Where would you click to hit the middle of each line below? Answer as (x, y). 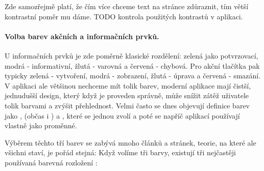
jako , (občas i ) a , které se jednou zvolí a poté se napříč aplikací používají (122, 115)
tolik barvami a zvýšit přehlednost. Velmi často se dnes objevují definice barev (127, 105)
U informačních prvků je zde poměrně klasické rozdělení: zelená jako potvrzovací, (131, 55)
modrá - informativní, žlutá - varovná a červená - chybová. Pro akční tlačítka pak (132, 65)
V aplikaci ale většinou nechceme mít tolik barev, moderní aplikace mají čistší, (128, 85)
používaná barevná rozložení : (51, 162)
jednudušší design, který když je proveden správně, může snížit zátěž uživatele (127, 95)
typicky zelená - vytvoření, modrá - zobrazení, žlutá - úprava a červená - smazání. (133, 76)
